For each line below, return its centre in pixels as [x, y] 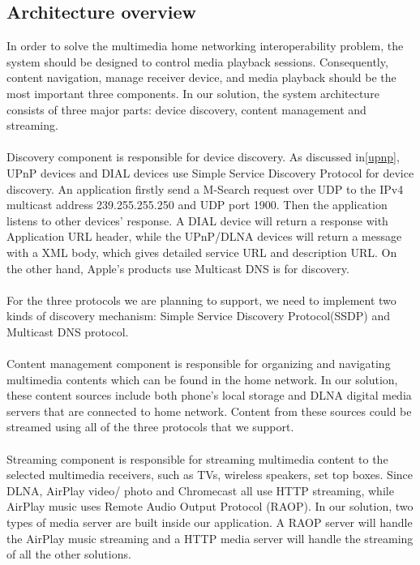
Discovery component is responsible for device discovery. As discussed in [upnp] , [203, 157]
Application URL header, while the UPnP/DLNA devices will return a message [204, 236]
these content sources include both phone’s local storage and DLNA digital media [209, 395]
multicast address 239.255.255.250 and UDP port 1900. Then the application [197, 205]
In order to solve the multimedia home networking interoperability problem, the [205, 46]
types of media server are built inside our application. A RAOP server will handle [210, 522]
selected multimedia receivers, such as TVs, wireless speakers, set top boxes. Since [210, 475]
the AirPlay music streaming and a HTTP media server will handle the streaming [210, 538]
